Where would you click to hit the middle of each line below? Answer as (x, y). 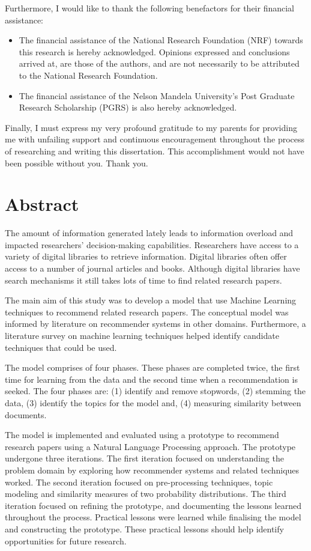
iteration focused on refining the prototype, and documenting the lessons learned (153, 505)
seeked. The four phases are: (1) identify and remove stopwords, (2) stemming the (155, 391)
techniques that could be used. (61, 347)
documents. (26, 414)
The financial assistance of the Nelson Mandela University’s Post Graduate (157, 95)
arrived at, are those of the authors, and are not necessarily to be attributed (159, 63)
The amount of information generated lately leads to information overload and (149, 233)
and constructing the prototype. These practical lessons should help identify (144, 528)
